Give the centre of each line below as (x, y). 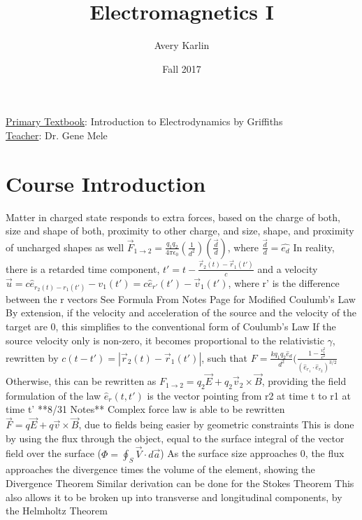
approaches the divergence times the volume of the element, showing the (160, 469)
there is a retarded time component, (83, 268)
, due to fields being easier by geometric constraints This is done (216, 424)
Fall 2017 (182, 68)
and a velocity (288, 268)
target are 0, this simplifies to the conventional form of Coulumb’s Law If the (171, 326)
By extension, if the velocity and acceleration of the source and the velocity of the (181, 312)
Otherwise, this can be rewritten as (81, 381)
